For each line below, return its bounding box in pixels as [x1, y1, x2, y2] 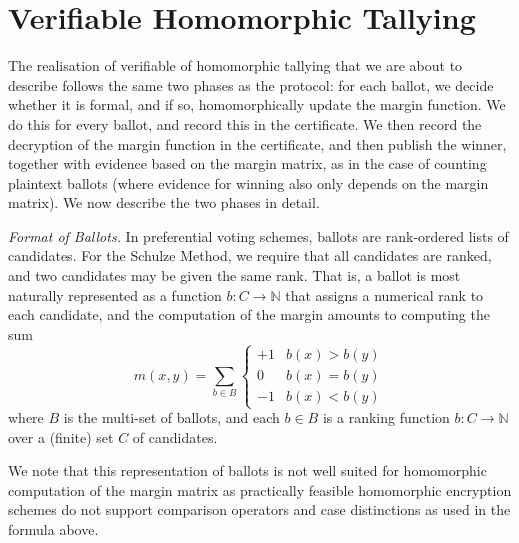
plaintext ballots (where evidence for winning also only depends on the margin [8, 172, 489, 193]
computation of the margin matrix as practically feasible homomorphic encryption [8, 479, 512, 500]
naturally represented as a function [8, 284, 222, 305]
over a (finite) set [8, 426, 114, 447]
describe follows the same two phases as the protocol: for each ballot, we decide [8, 74, 494, 95]
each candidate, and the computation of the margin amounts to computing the [8, 304, 490, 325]
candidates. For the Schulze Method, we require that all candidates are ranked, [8, 245, 492, 266]
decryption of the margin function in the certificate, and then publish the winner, [8, 133, 507, 154]
